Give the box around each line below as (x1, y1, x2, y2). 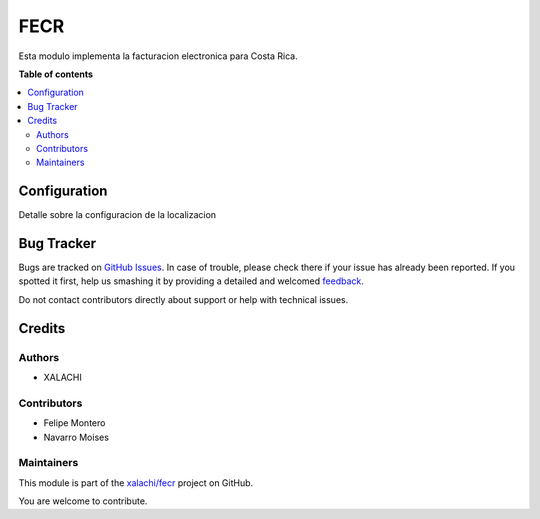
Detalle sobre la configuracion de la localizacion (18, 209, 217, 221)
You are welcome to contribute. (18, 495, 148, 507)
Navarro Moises (43, 431, 110, 443)
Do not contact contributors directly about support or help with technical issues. (18, 293, 349, 305)
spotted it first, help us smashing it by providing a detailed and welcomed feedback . (18, 275, 365, 287)
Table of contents (18, 68, 94, 80)
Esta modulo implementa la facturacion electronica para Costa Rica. (18, 50, 299, 62)
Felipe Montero (43, 417, 106, 429)
